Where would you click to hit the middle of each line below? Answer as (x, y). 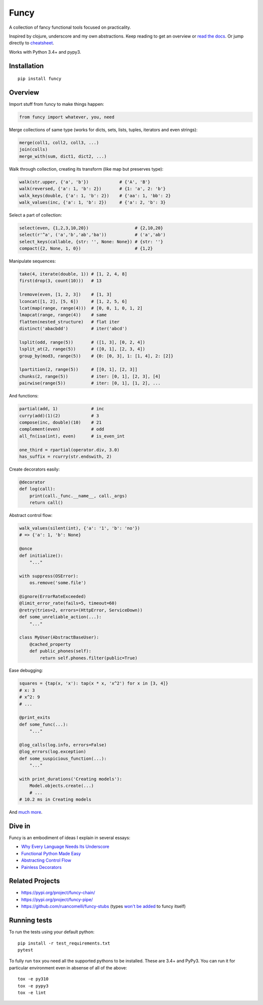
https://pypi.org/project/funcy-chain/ (58, 893)
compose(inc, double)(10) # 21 (60, 423)
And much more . (26, 812)
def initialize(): (41, 555)
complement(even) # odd (62, 429)
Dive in (20, 826)
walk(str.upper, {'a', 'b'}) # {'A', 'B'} (85, 182)
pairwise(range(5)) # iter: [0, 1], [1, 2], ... (90, 383)
